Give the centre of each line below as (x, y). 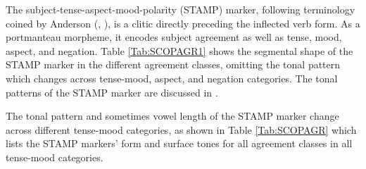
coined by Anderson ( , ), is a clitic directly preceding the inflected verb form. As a (183, 23)
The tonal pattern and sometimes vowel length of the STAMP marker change (172, 116)
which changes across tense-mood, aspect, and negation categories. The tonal (172, 78)
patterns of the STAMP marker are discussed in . (112, 92)
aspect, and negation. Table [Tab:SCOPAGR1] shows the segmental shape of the (179, 50)
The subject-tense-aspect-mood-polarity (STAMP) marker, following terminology (181, 9)
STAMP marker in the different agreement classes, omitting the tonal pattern (173, 64)
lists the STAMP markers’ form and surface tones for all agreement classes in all (179, 143)
